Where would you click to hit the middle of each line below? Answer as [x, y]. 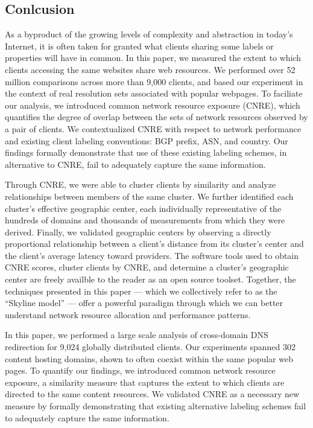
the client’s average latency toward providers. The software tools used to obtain [152, 255]
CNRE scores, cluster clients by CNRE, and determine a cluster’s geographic [147, 267]
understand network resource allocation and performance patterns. [128, 314]
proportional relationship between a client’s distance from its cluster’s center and [154, 244]
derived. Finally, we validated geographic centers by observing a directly [138, 232]
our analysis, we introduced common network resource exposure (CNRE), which [153, 105]
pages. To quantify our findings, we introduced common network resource [140, 370]
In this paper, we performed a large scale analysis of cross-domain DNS [137, 335]
